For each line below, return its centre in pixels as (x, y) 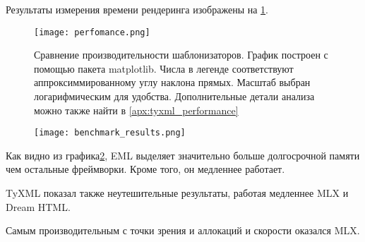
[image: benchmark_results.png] (110, 133)
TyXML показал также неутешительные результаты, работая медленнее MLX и (177, 193)
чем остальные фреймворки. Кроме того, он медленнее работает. (145, 169)
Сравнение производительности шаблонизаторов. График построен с (181, 55)
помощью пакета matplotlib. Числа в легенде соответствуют (164, 68)
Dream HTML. (38, 206)
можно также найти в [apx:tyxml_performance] (136, 110)
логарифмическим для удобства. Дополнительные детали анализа (174, 96)
